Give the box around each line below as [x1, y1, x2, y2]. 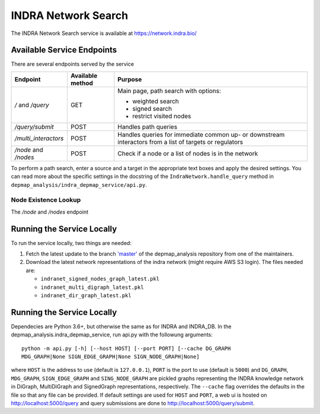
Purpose [117, 75, 142, 83]
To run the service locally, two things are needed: [11, 239, 132, 246]
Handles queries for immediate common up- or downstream [117, 130, 285, 139]
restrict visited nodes [132, 112, 191, 120]
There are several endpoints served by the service [11, 60, 135, 68]
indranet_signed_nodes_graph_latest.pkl [40, 276, 160, 282]
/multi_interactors [14, 134, 64, 142]
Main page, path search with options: [117, 87, 222, 95]
